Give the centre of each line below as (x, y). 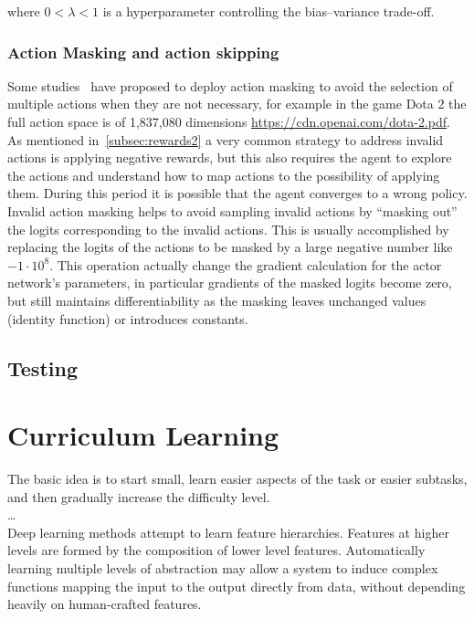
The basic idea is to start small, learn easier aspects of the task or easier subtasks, (237, 479)
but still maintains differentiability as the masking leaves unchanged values (217, 300)
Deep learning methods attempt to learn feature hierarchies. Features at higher (228, 532)
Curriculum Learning (143, 435)
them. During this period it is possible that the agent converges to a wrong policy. (237, 193)
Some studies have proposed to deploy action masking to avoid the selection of (230, 85)
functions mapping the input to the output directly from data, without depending (237, 586)
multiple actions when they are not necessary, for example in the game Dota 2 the (237, 104)
